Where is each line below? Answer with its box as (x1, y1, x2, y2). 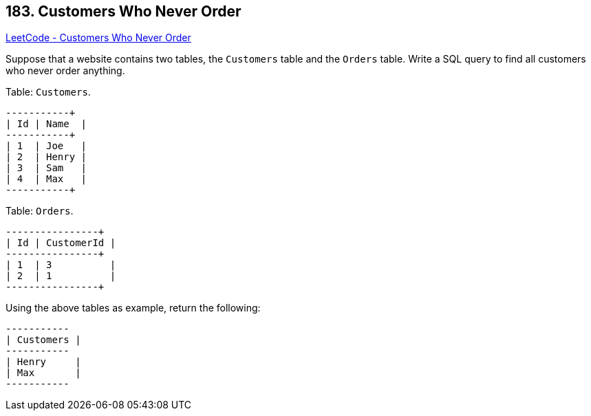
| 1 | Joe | (6, 140, 87, 152)
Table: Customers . (6, 86, 91, 98)
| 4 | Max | (6, 173, 87, 185)
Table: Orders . (6, 205, 74, 217)
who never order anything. (6, 65, 125, 77)
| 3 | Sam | (6, 162, 87, 174)
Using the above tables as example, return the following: (6, 302, 261, 314)
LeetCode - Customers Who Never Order (6, 32, 191, 44)
